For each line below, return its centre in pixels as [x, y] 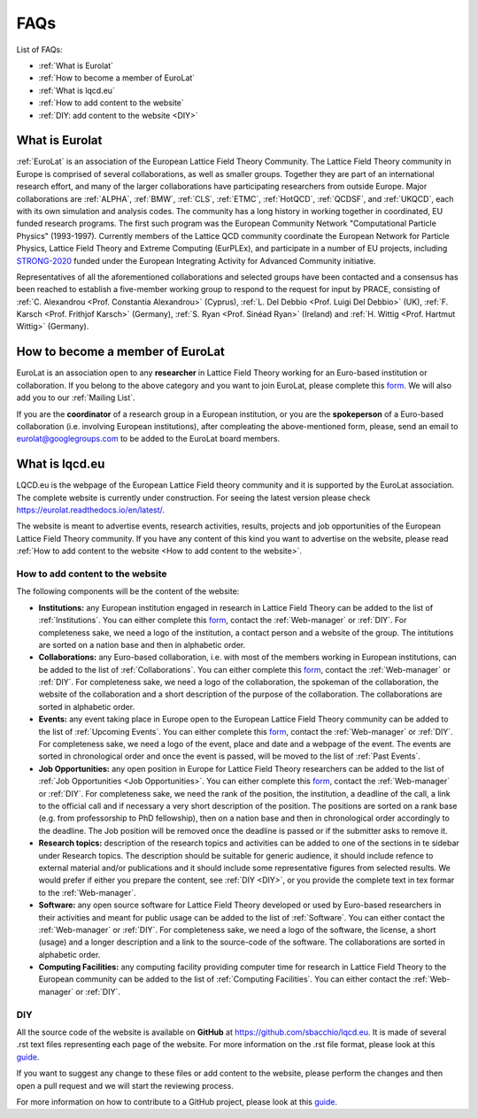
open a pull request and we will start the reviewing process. [125, 1085]
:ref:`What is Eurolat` [76, 66]
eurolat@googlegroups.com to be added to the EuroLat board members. [148, 439]
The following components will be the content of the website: [128, 591]
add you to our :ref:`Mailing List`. [76, 397]
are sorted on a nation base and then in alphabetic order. [142, 644]
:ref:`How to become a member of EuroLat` [117, 78]
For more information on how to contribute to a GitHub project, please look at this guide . [177, 1101]
